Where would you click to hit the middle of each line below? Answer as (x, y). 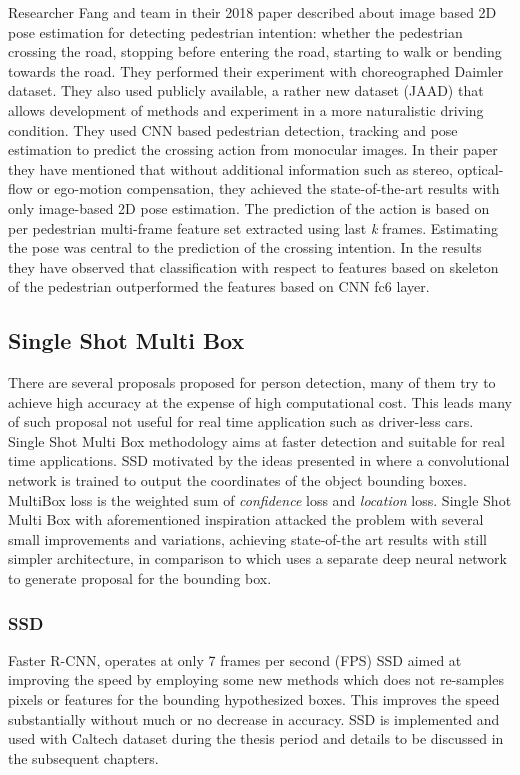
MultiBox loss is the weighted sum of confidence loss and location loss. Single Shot (260, 499)
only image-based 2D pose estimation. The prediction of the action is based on (249, 207)
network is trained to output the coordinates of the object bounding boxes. (237, 480)
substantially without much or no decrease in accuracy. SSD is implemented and (254, 718)
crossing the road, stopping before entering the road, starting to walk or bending (255, 51)
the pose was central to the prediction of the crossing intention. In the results (245, 247)
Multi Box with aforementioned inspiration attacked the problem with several (246, 519)
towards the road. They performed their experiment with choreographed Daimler (256, 70)
